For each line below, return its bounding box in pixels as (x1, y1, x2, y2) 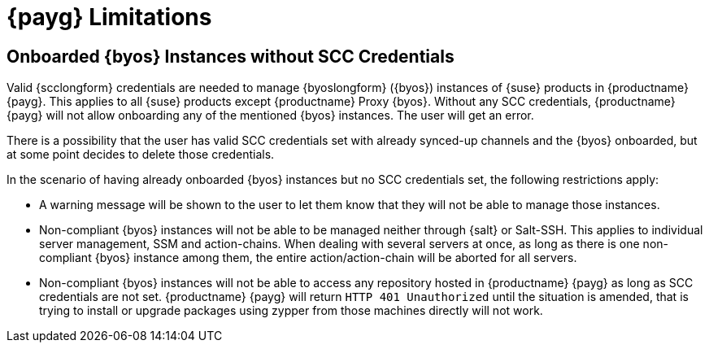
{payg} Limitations (7, 3, 212, 31)
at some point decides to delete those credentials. (7, 147, 275, 162)
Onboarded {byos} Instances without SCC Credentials (7, 46, 455, 67)
